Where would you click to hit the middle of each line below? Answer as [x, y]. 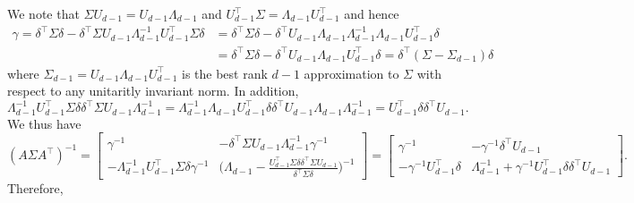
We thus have [44, 123]
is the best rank [225, 73]
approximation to [351, 73]
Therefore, [35, 188]
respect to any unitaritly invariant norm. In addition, [153, 91]
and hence [372, 13]
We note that [43, 13]
